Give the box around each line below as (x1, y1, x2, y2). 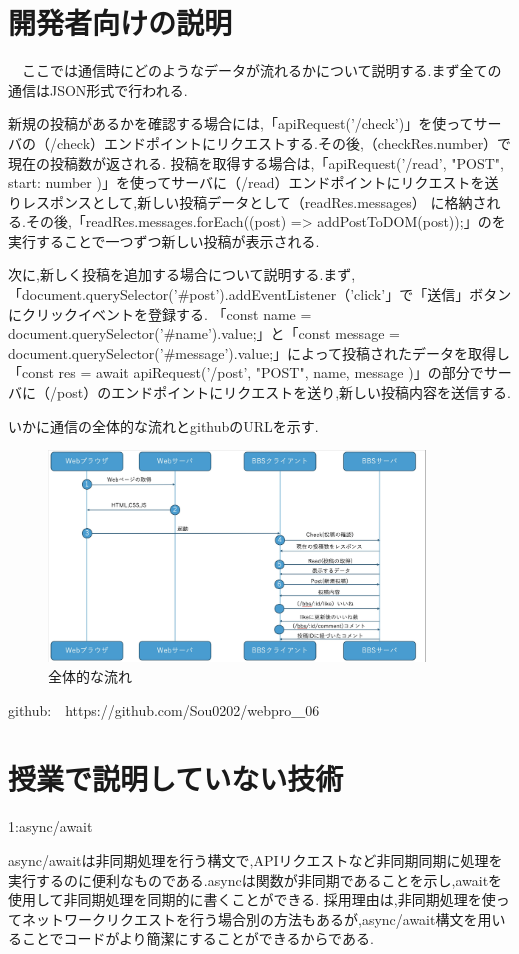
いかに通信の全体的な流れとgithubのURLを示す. (8, 415, 319, 436)
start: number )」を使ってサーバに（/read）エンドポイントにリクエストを (8, 172, 485, 193)
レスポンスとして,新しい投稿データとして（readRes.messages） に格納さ (21, 191, 487, 212)
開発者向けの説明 (8, 2, 233, 43)
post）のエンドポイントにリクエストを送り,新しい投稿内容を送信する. (56, 382, 511, 403)
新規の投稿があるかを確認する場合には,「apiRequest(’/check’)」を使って (8, 113, 474, 134)
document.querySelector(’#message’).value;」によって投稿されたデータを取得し (8, 342, 510, 363)
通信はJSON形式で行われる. (8, 79, 188, 100)
